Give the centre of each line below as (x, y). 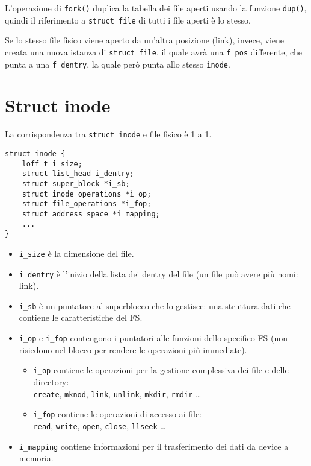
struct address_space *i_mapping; (91, 214)
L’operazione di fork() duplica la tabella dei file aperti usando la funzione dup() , (156, 8)
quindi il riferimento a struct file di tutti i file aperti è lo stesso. (128, 20)
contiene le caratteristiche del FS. (81, 317)
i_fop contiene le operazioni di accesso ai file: (117, 414)
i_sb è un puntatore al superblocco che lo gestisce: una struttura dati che (155, 305)
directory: (51, 381)
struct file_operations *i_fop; (87, 204)
